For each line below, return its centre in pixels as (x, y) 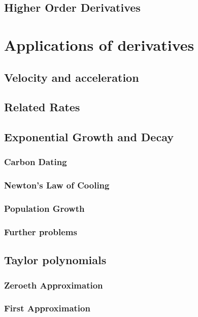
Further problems (41, 231)
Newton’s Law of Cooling (57, 185)
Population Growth (44, 209)
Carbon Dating (36, 162)
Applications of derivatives (99, 44)
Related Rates (42, 107)
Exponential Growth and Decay (89, 137)
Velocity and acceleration (72, 77)
